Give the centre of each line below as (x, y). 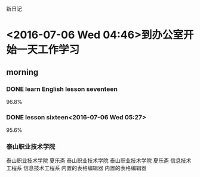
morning (22, 72)
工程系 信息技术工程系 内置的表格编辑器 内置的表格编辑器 (76, 168)
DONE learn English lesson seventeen (62, 89)
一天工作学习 (48, 50)
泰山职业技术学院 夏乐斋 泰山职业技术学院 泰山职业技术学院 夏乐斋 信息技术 (99, 161)
